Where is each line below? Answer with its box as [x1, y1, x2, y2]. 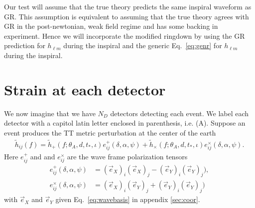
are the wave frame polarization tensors [67, 151, 188, 162]
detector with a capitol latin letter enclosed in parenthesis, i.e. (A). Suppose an [4, 118, 246, 128]
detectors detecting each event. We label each [110, 108, 249, 118]
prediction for [4, 40, 45, 51]
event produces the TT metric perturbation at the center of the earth [4, 127, 216, 138]
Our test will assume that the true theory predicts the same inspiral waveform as [4, 1, 252, 11]
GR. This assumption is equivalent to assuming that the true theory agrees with [4, 11, 249, 21]
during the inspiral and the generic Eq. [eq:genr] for [63, 40, 222, 51]
